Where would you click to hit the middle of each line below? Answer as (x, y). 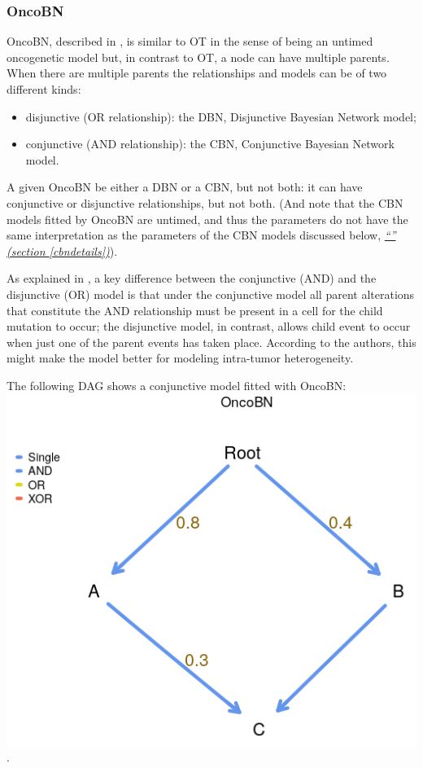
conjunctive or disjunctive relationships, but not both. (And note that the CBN (205, 202)
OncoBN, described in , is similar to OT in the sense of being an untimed (190, 41)
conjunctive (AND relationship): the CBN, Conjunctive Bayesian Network (210, 144)
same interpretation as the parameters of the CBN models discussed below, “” (201, 235)
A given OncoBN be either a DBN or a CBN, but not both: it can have (185, 187)
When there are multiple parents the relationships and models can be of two (197, 73)
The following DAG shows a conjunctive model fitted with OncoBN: (177, 385)
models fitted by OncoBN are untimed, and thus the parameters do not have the (207, 219)
